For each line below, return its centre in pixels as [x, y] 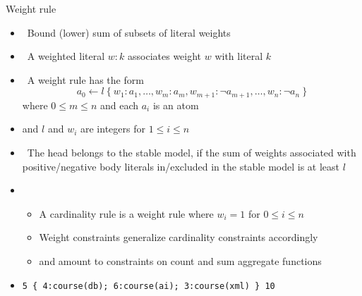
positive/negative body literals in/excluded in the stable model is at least [181, 166]
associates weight [165, 56]
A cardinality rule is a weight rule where [126, 213]
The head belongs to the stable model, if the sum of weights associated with [192, 153]
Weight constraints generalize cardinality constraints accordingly [179, 237]
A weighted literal [66, 56]
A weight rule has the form [85, 79]
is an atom [176, 105]
